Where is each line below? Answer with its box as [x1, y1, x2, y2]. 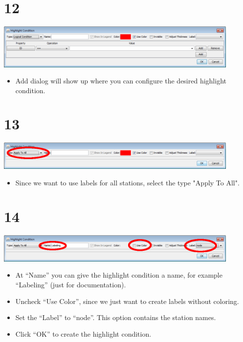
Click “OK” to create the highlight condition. [15, 328, 152, 339]
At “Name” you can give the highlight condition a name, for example [15, 270, 222, 280]
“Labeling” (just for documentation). [15, 280, 126, 290]
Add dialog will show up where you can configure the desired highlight [15, 76, 226, 86]
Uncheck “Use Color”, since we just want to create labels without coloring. [15, 296, 239, 306]
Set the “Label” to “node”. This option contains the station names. [15, 312, 216, 322]
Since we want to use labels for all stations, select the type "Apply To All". [15, 178, 240, 188]
